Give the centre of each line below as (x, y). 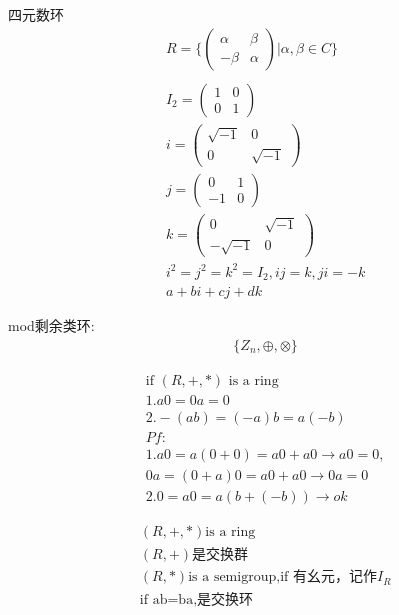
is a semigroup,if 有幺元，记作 (282, 577)
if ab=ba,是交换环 (196, 600)
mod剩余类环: (51, 325)
